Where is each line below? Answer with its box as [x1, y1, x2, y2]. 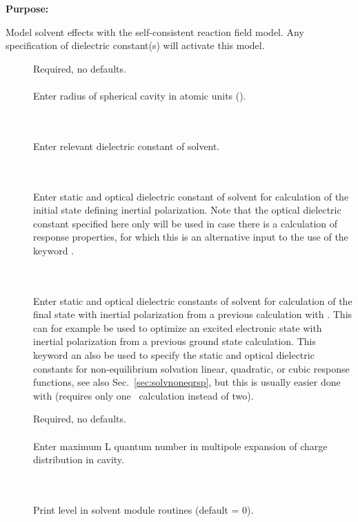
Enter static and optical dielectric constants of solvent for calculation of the [33, 293, 352, 308]
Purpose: [6, 1, 49, 15]
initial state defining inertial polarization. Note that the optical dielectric [33, 203, 341, 217]
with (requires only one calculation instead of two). [33, 388, 254, 402]
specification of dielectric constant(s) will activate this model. [6, 38, 265, 53]
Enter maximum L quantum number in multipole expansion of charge [33, 438, 328, 453]
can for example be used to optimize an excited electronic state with [33, 320, 322, 335]
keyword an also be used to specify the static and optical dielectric [33, 348, 315, 362]
